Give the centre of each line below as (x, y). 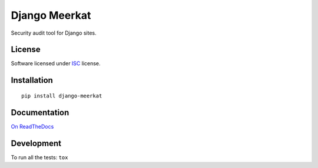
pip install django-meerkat (62, 96)
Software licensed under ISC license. (56, 63)
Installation (32, 80)
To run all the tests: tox (39, 157)
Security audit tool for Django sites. (54, 33)
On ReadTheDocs (32, 126)
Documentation (40, 112)
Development (36, 143)
